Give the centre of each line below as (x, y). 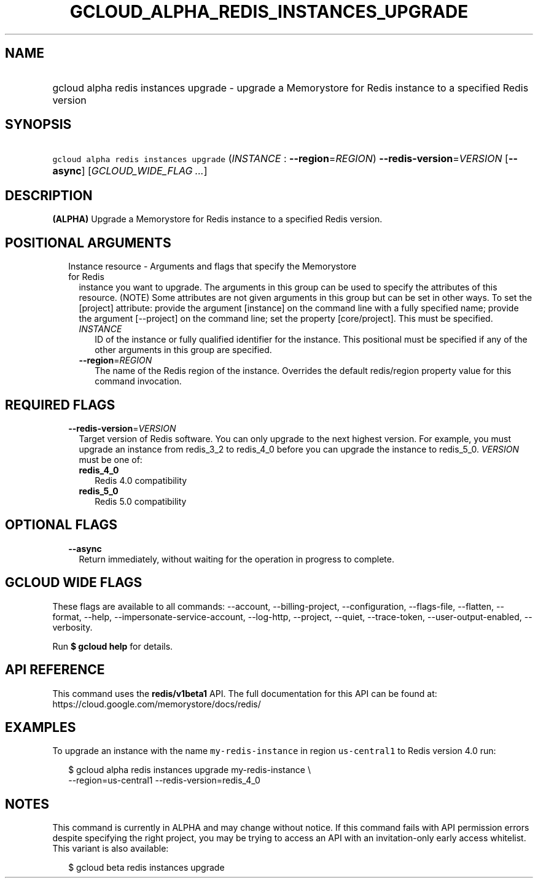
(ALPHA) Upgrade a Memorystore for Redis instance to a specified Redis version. (217, 219)
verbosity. (72, 627)
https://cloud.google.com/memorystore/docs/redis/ (157, 704)
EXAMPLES (41, 727)
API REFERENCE (55, 670)
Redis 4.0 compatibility (141, 480)
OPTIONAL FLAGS (61, 525)
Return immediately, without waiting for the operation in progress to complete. (236, 559)
